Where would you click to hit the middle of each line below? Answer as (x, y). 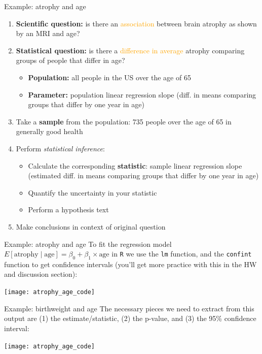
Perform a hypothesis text (68, 210)
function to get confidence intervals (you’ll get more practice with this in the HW (130, 264)
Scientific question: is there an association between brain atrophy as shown (136, 23)
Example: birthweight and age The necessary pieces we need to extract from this (129, 308)
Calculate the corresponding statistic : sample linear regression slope (135, 165)
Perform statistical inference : (60, 148)
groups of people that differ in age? (70, 60)
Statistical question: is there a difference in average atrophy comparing (130, 50)
